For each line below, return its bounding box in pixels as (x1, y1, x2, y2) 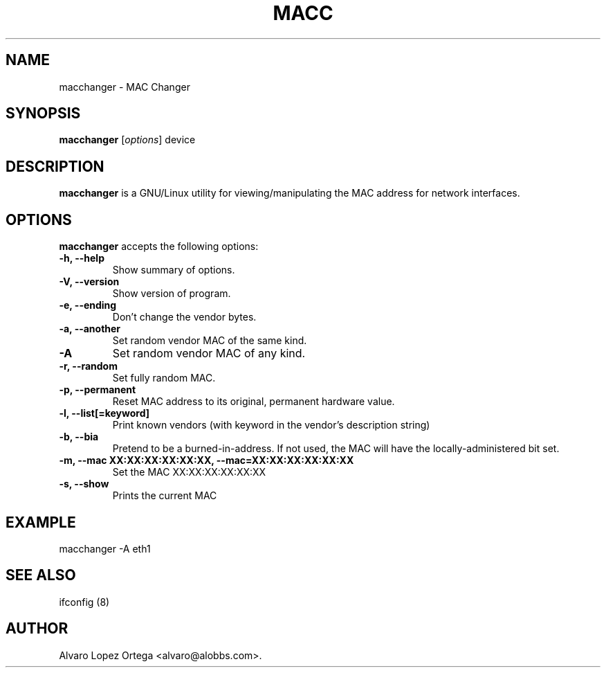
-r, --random (59, 360, 118, 373)
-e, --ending (59, 299, 117, 312)
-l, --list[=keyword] (59, 407, 150, 420)
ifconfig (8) (59, 595, 110, 608)
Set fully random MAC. (112, 372, 216, 384)
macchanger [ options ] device (59, 134, 196, 146)
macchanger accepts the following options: (59, 240, 259, 253)
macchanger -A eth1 (59, 542, 151, 555)
